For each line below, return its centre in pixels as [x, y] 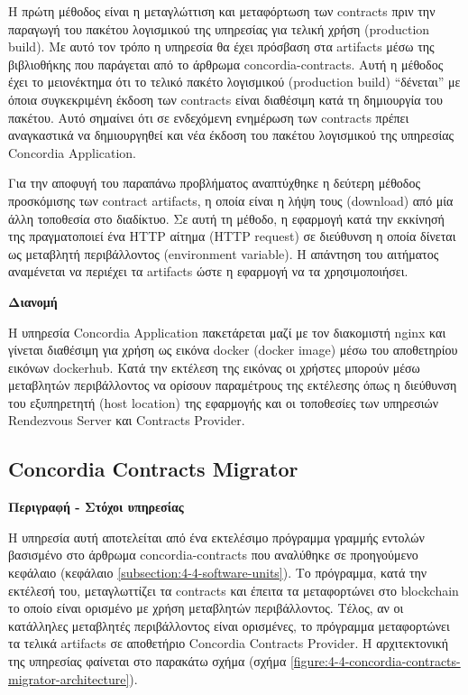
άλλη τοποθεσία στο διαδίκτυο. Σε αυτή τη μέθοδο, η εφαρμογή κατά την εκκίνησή [226, 218]
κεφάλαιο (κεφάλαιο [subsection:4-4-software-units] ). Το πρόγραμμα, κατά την [218, 573]
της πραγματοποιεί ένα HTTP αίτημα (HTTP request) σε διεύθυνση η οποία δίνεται [232, 236]
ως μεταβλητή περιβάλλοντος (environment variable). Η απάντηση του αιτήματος [224, 253]
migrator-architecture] [69, 678]
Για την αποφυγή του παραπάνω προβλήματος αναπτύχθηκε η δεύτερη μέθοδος [214, 183]
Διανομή [33, 301]
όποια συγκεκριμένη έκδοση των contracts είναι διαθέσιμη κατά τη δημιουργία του [225, 99]
